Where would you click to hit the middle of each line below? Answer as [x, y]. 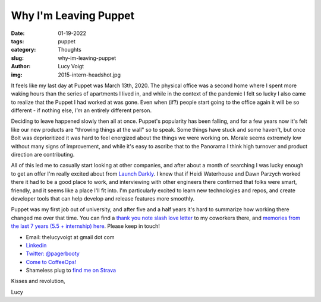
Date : [18, 33]
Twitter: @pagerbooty [53, 254]
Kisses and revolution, [38, 281]
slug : [17, 58]
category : [23, 50]
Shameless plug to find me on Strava [71, 271]
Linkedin [36, 245]
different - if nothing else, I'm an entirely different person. [81, 110]
